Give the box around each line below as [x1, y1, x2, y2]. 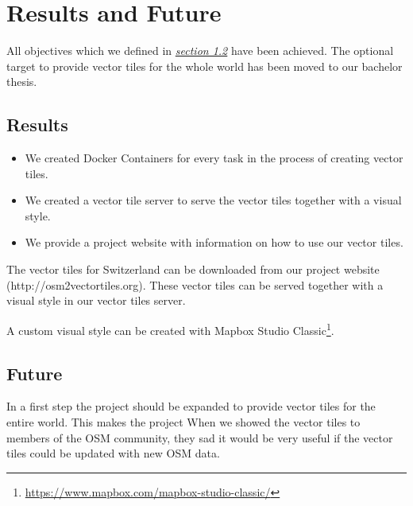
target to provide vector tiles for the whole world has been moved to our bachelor [6, 57, 403, 74]
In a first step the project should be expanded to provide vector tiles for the [6, 398, 376, 415]
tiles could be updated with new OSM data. [6, 445, 220, 461]
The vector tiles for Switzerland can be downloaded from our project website [6, 261, 380, 278]
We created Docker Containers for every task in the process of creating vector [25, 150, 403, 166]
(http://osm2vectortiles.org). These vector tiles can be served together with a [6, 276, 384, 293]
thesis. [6, 73, 37, 90]
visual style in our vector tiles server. [6, 292, 186, 309]
